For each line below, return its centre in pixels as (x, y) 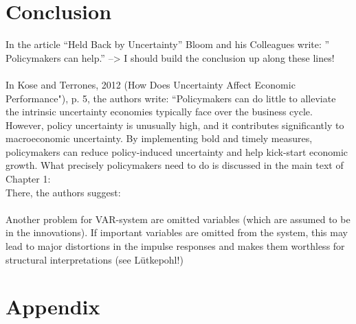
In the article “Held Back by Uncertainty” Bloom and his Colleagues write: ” (168, 44)
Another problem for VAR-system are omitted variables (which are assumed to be (178, 219)
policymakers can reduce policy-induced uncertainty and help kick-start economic (177, 151)
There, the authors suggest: (63, 192)
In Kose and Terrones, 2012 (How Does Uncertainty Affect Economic (151, 84)
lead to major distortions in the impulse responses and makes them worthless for (175, 246)
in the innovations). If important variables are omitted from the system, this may (177, 232)
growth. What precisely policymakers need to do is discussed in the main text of (175, 165)
